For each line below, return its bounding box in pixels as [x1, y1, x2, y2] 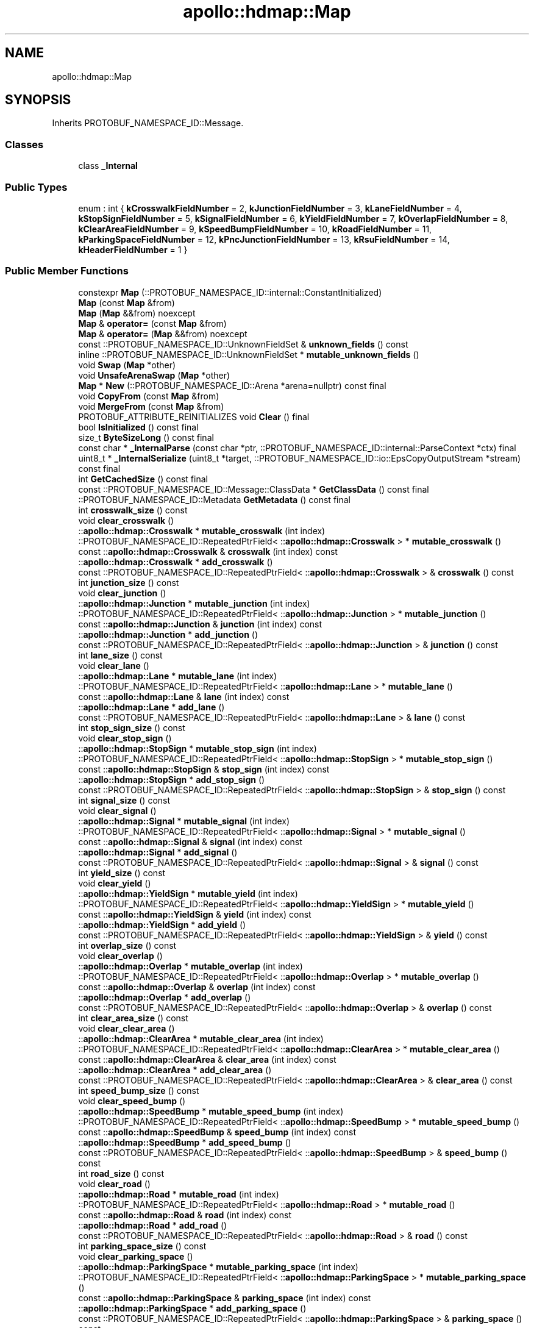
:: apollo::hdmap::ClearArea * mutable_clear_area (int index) [78, 1033, 324, 1044]
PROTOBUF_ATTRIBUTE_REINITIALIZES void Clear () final [78, 411, 310, 422]
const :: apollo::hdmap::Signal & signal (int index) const [78, 836, 302, 847]
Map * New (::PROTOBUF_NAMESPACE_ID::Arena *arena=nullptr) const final [78, 380, 386, 391]
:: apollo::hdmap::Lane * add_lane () [78, 701, 225, 712]
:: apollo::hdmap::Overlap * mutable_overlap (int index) [78, 960, 303, 971]
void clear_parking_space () [78, 1251, 193, 1262]
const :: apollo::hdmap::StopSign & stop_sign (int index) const [78, 763, 330, 774]
